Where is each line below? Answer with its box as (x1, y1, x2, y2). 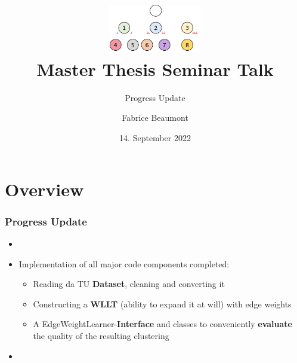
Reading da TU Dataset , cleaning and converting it (33, 277, 225, 290)
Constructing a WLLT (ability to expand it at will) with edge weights (33, 297, 292, 310)
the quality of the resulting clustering (33, 330, 169, 342)
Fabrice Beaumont (122, 111, 188, 124)
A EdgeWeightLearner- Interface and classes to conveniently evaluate (33, 318, 292, 330)
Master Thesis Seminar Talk (36, 56, 274, 81)
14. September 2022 (119, 132, 191, 144)
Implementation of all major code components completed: (18, 257, 230, 270)
